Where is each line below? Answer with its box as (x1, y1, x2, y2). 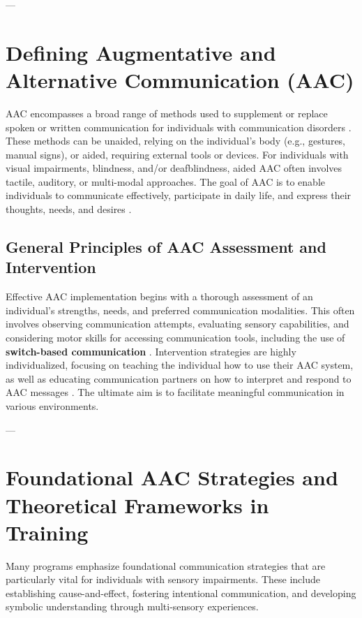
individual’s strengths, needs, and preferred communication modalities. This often (6, 302, 355, 317)
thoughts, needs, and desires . (6, 202, 132, 216)
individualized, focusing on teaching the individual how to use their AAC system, (6, 358, 354, 372)
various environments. (6, 399, 99, 413)
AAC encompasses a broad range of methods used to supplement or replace (6, 105, 328, 120)
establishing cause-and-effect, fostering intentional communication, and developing (6, 585, 356, 600)
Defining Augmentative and (6, 38, 276, 66)
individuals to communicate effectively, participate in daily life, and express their (6, 188, 352, 203)
